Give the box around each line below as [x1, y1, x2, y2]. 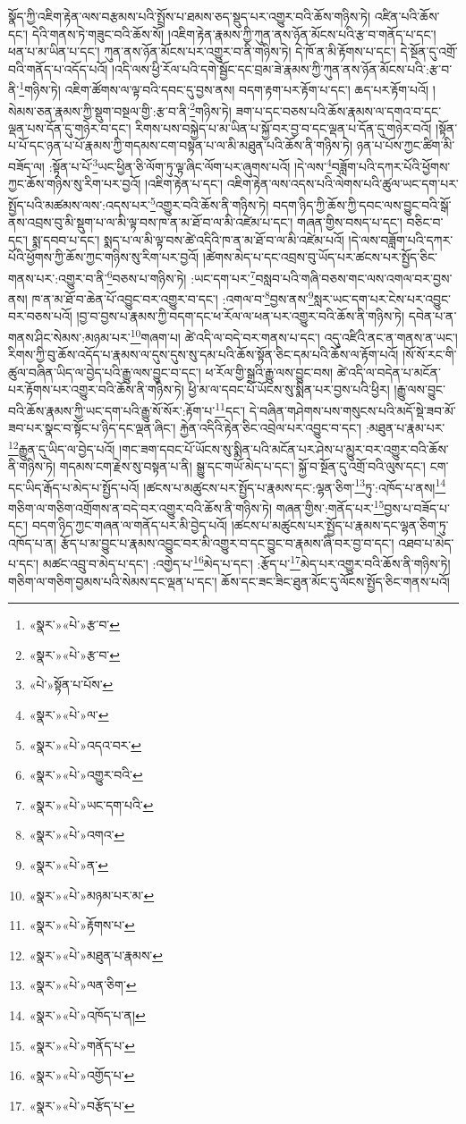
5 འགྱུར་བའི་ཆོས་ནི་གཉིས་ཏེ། [149, 192, 269, 214]
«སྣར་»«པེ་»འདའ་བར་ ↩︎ [29, 735, 142, 754]
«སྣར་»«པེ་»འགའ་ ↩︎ [29, 825, 125, 844]
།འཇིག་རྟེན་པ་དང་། [145, 174, 224, 193]
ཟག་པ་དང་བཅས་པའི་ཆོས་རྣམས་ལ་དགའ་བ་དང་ [235, 101, 442, 120]
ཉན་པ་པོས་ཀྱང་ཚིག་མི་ [356, 136, 455, 155]
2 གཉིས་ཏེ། [190, 98, 232, 120]
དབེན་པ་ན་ [408, 307, 457, 325]
